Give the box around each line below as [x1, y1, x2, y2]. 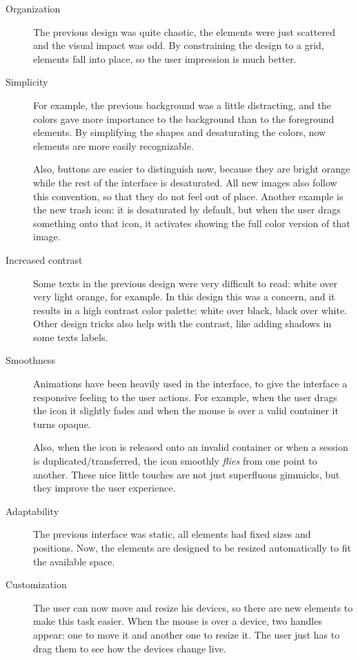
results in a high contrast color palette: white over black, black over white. [33, 302, 348, 317]
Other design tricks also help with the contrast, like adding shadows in [33, 316, 332, 331]
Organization [6, 1, 61, 15]
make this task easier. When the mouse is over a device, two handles [33, 614, 322, 628]
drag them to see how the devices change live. [33, 641, 226, 655]
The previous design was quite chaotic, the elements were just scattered [33, 24, 336, 39]
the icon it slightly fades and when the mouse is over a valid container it [33, 403, 339, 418]
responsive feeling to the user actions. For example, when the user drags [33, 389, 337, 404]
